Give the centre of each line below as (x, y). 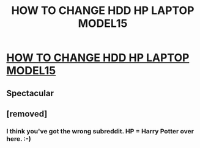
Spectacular (30, 93)
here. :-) (19, 139)
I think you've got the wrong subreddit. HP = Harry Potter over (100, 131)
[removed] (27, 114)
